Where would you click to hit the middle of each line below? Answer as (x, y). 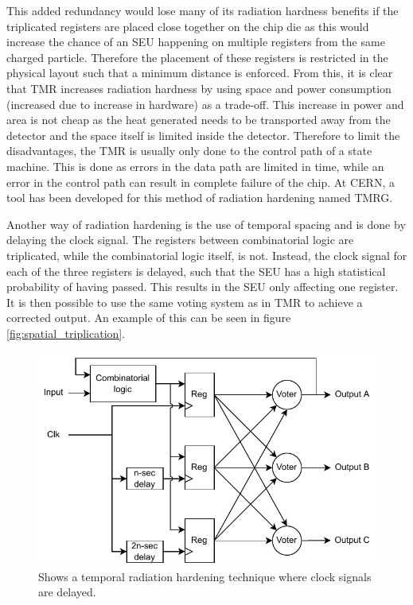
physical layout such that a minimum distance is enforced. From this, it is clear (200, 73)
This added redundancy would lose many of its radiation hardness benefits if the (203, 10)
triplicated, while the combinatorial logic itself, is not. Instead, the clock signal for (207, 255)
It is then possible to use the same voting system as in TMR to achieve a (185, 302)
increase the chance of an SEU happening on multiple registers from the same (196, 42)
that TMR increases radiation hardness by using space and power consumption (199, 88)
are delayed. (67, 592)
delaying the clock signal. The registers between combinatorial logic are (180, 240)
